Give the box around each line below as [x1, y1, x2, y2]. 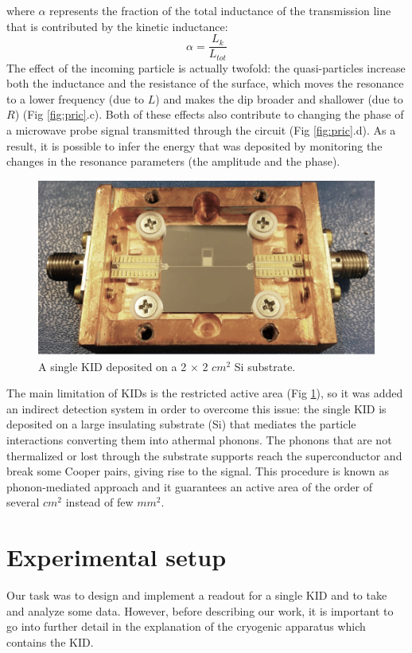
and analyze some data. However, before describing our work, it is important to [6, 602, 394, 619]
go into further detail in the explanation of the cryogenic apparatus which [6, 618, 366, 635]
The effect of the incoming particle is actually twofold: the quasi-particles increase [6, 59, 406, 76]
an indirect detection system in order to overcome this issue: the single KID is [6, 400, 387, 416]
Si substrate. [234, 358, 296, 374]
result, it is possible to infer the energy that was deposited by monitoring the [6, 137, 383, 154]
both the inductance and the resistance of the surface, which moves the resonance [6, 75, 404, 92]
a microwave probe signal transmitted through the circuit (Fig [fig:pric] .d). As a [6, 122, 396, 139]
